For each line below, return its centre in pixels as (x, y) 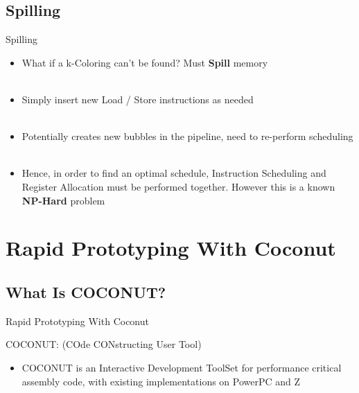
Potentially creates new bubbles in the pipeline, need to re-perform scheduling (187, 136)
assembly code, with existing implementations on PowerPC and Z (161, 381)
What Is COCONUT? (86, 291)
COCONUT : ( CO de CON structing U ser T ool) (104, 344)
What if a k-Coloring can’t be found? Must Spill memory (145, 62)
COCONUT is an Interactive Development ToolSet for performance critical (182, 367)
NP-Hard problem (63, 200)
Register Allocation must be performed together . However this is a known (178, 186)
